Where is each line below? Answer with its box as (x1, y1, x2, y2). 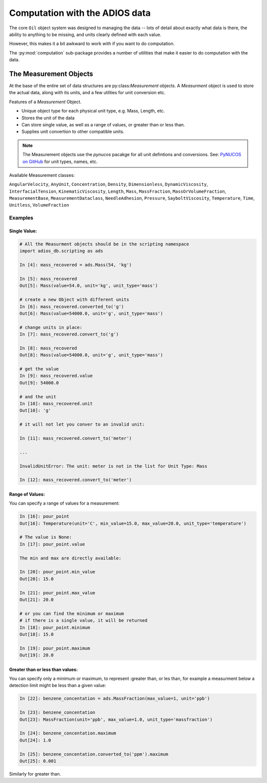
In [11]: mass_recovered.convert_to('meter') (19, 435, 132, 441)
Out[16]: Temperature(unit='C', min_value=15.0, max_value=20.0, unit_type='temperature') (19, 520, 247, 526)
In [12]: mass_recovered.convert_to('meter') (19, 477, 132, 483)
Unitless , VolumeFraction (9, 202, 69, 208)
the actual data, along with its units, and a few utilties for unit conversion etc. (9, 90, 166, 96)
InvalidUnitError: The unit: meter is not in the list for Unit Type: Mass (19, 463, 208, 469)
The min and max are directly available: (19, 555, 122, 561)
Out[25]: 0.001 (19, 758, 56, 764)
